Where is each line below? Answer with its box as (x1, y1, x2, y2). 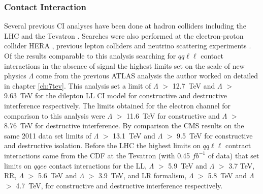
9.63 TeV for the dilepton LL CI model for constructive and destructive (4, 90, 227, 101)
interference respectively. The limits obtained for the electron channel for (4, 100, 231, 110)
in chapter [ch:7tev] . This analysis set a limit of (4, 80, 151, 91)
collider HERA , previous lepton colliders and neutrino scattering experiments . (4, 40, 251, 51)
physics (4, 70, 26, 81)
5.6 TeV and (38, 170, 77, 181)
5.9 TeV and (168, 160, 207, 171)
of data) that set (208, 150, 259, 160)
